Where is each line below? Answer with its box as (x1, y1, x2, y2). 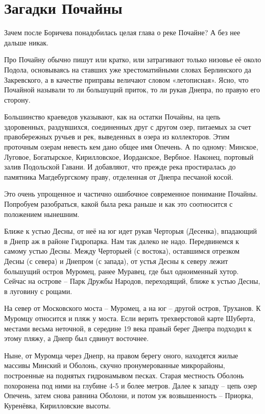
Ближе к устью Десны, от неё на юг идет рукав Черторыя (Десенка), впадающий (4, 226, 257, 236)
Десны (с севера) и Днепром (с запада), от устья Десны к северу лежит (4, 256, 228, 266)
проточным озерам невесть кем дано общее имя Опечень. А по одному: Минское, (4, 141, 258, 152)
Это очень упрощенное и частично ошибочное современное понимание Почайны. (4, 188, 258, 199)
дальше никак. (4, 37, 49, 47)
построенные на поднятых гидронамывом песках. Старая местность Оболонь (4, 370, 244, 380)
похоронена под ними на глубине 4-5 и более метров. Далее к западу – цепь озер (4, 380, 257, 391)
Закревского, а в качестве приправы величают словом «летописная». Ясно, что (4, 74, 249, 85)
